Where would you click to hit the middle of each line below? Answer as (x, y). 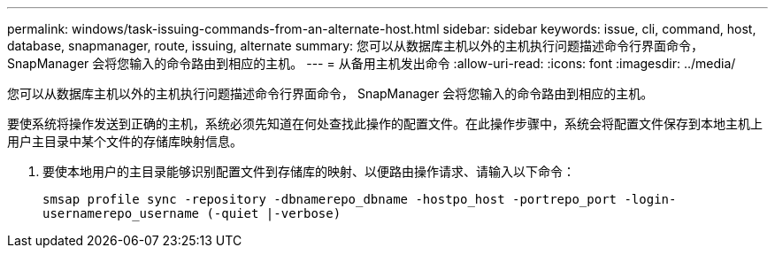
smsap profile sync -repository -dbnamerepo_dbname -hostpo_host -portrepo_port (330, 199)
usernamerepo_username (121, 213)
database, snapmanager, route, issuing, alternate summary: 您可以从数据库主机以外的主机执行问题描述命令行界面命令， (356, 46)
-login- (650, 199)
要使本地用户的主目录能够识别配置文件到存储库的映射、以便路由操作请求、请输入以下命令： (309, 171)
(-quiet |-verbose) (274, 213)
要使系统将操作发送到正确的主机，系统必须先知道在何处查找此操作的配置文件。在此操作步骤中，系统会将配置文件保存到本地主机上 (385, 124)
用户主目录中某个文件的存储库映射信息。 (125, 141)
